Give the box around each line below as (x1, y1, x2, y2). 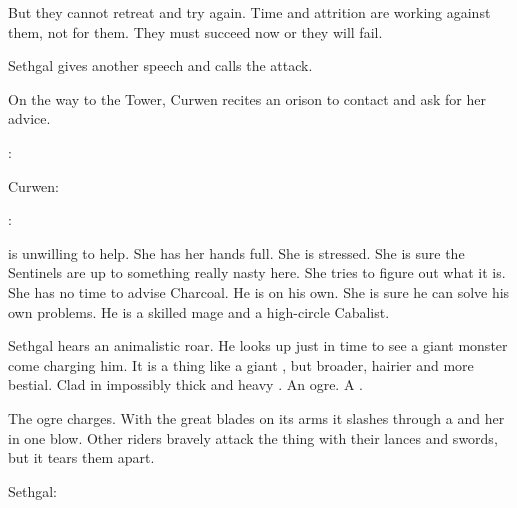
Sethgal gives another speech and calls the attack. (8, 55, 313, 76)
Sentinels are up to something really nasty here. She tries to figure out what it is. (8, 262, 506, 283)
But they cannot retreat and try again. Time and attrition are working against (8, 2, 491, 22)
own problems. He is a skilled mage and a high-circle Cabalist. (8, 301, 390, 322)
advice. (8, 108, 51, 129)
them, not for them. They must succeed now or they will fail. (8, 21, 383, 42)
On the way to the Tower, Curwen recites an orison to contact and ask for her (8, 88, 486, 109)
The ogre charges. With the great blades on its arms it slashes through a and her (8, 407, 505, 428)
